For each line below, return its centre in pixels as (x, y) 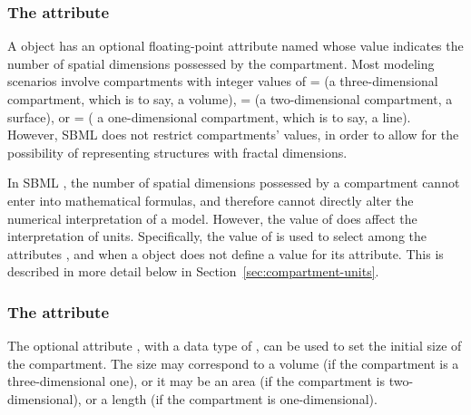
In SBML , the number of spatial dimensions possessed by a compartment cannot (234, 183)
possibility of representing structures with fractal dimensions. (177, 152)
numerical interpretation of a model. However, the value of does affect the (212, 218)
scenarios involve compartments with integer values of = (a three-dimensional (223, 81)
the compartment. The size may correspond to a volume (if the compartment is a (233, 363)
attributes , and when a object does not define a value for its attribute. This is (226, 253)
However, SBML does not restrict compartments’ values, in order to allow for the (233, 135)
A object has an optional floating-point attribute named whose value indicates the (235, 46)
